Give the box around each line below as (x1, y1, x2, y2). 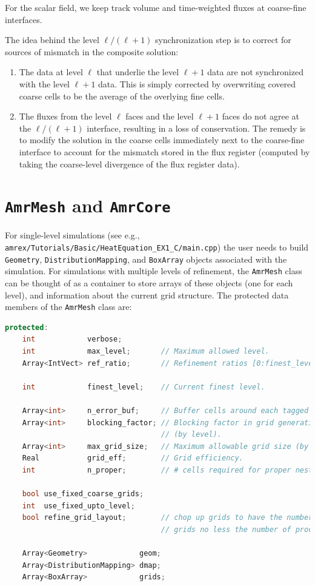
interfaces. (5, 13, 42, 25)
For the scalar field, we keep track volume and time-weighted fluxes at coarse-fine (5, 1, 307, 13)
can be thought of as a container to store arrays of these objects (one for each (5, 276, 293, 289)
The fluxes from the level (19, 110, 112, 123)
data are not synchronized (207, 66, 303, 78)
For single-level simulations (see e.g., (5, 229, 140, 241)
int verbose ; (22, 335, 122, 344)
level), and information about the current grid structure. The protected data (5, 288, 289, 301)
